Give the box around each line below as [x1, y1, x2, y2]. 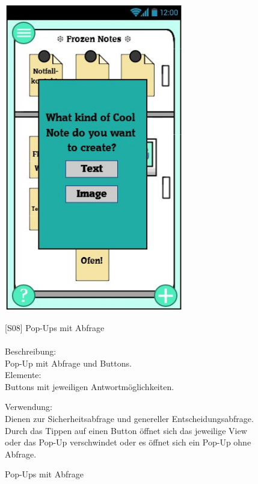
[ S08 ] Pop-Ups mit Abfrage [5, 321, 105, 334]
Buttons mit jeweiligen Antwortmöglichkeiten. [5, 380, 174, 392]
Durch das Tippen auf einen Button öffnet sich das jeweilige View [5, 424, 247, 436]
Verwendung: [5, 400, 53, 413]
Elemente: [5, 368, 41, 381]
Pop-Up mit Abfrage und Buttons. [5, 356, 132, 369]
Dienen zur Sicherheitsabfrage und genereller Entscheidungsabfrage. [5, 412, 254, 425]
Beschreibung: [5, 345, 57, 358]
